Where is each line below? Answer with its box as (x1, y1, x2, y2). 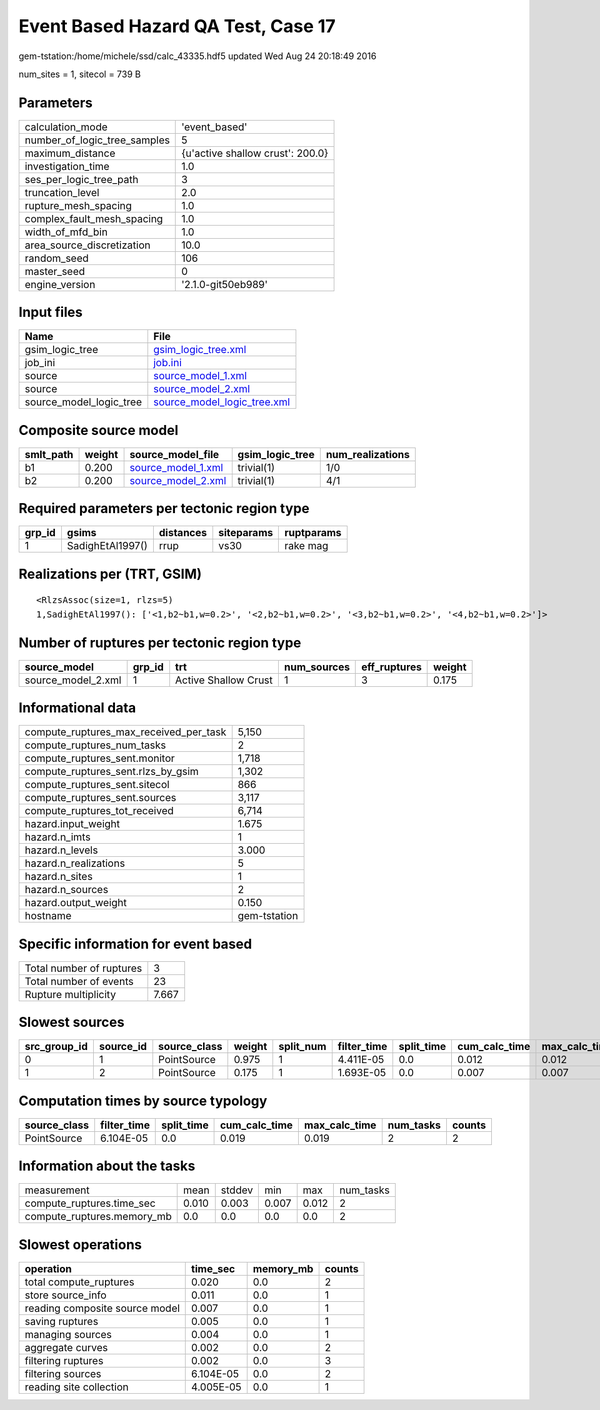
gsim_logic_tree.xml (153, 343, 247, 357)
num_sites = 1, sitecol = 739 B (18, 68, 142, 80)
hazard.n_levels (24, 843, 99, 857)
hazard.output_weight (24, 896, 127, 910)
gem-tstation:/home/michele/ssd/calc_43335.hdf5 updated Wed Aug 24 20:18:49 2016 (18, 50, 377, 62)
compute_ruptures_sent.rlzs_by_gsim (24, 765, 199, 779)
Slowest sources (18, 1014, 125, 1031)
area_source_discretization (24, 238, 151, 252)
